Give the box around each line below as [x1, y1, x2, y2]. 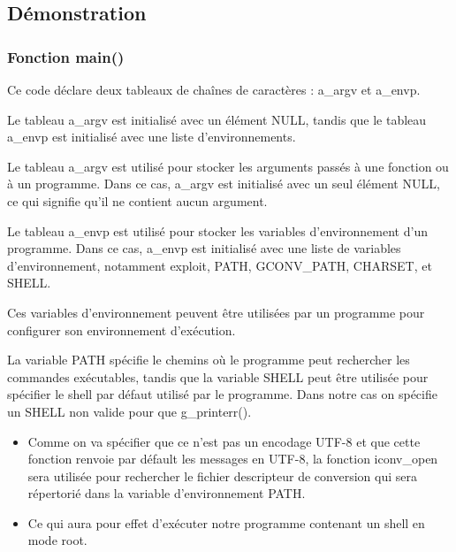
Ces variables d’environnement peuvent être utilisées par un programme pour [7, 303, 425, 321]
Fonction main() [7, 45, 125, 67]
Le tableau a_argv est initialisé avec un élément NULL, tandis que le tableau [7, 110, 427, 128]
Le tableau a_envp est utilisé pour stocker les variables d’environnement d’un [7, 221, 428, 240]
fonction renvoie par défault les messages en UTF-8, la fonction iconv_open [27, 449, 438, 468]
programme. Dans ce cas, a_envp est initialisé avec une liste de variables [7, 239, 401, 257]
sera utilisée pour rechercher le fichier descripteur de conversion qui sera [27, 466, 417, 485]
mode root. [27, 531, 87, 549]
